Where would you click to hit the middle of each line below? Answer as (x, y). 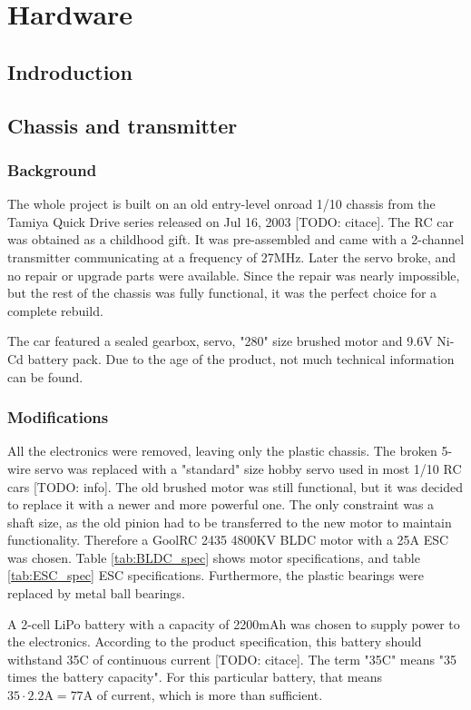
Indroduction (70, 71)
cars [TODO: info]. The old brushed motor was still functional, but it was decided (235, 486)
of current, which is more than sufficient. (210, 695)
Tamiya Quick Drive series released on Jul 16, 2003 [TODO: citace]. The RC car (231, 221)
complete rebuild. (55, 310)
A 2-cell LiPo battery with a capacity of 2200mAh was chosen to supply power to (234, 623)
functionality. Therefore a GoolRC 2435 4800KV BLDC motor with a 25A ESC (228, 540)
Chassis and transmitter (123, 125)
